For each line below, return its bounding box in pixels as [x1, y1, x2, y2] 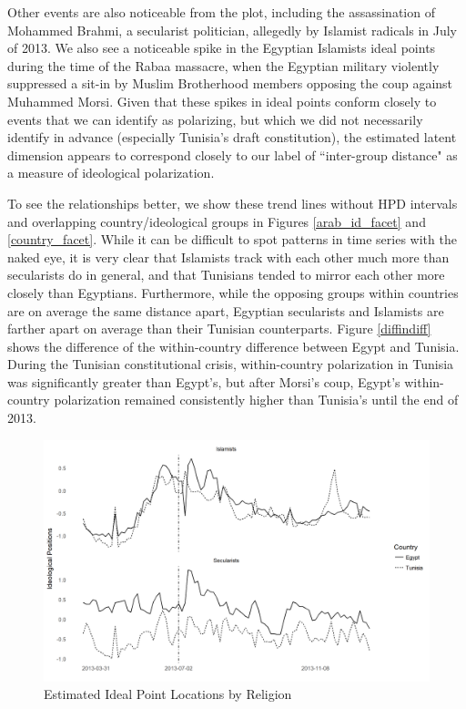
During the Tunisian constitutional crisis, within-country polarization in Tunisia [7, 354, 454, 374]
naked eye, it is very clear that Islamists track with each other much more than [7, 247, 450, 266]
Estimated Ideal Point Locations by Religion [44, 684, 292, 704]
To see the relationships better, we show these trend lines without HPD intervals [7, 193, 458, 212]
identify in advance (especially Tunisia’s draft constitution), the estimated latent [7, 128, 457, 147]
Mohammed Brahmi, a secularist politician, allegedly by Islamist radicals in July [7, 20, 458, 39]
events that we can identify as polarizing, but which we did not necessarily [7, 109, 423, 128]
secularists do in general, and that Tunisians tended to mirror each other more [7, 265, 445, 284]
